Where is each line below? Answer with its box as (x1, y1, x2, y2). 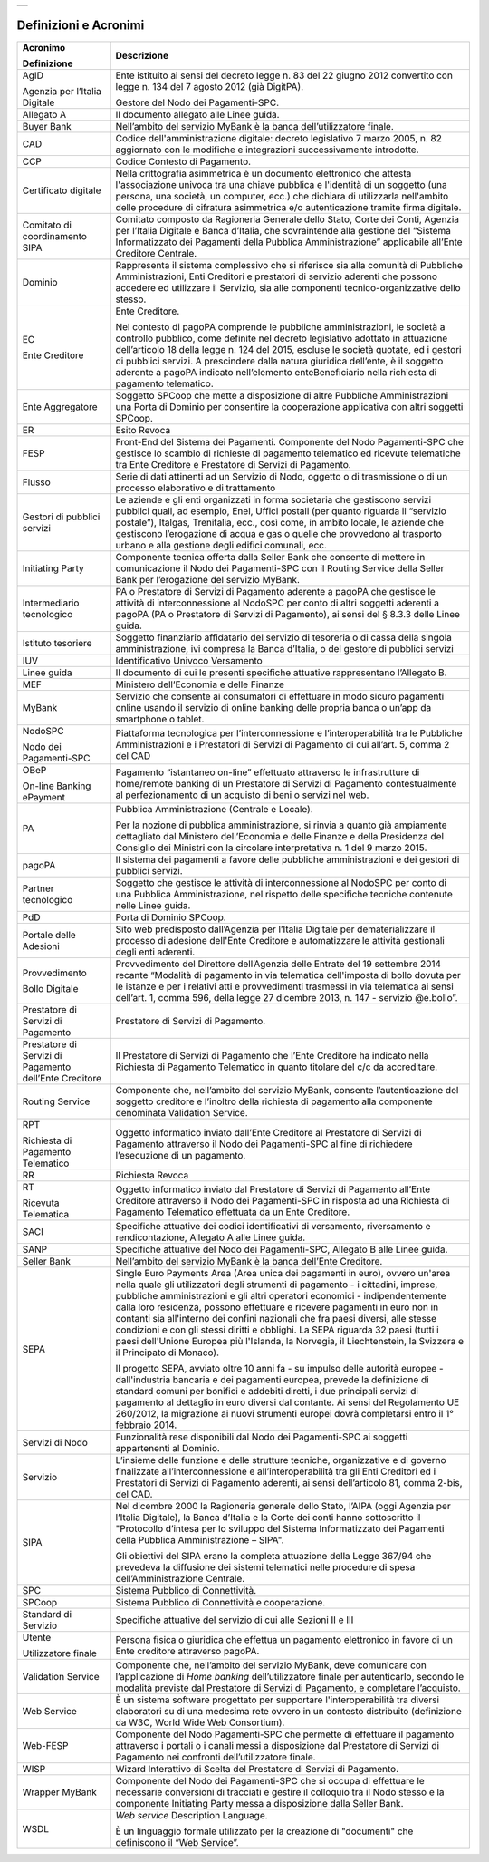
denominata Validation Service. (115, 1106, 248, 1119)
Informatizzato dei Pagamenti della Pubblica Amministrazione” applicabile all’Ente (115, 236, 463, 248)
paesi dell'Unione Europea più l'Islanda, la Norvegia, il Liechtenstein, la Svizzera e (115, 1334, 464, 1347)
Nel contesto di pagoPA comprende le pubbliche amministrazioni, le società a (115, 320, 446, 333)
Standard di (22, 1607, 72, 1620)
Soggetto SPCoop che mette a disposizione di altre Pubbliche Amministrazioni (115, 389, 449, 402)
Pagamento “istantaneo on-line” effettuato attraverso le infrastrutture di (115, 766, 420, 779)
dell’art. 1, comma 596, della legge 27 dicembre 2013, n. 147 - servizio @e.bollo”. (115, 991, 458, 1004)
